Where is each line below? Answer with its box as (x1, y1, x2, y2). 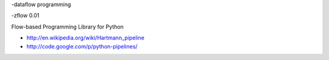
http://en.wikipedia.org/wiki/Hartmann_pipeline (26, 34, 144, 42)
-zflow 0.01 (11, 12, 40, 19)
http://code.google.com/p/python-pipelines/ (26, 42, 138, 50)
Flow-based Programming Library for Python (11, 23, 124, 30)
